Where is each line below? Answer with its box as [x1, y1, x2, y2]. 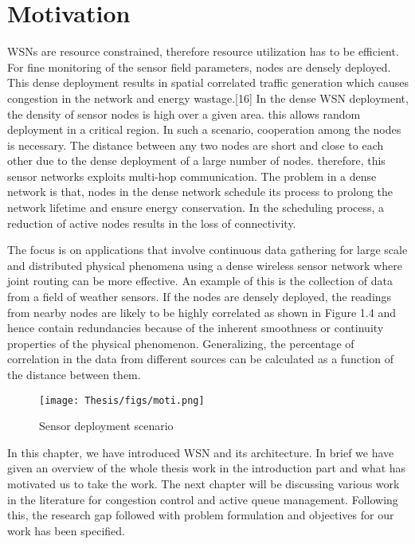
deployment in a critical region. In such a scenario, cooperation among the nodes [7, 121, 401, 138]
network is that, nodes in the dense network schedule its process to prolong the [7, 183, 393, 200]
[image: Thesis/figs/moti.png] [39, 394, 205, 406]
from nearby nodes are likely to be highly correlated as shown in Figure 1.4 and [7, 303, 396, 320]
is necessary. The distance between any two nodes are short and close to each [7, 136, 384, 153]
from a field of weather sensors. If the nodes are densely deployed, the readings [7, 288, 392, 305]
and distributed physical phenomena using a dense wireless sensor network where [7, 256, 402, 273]
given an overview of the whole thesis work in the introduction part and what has [7, 460, 406, 476]
